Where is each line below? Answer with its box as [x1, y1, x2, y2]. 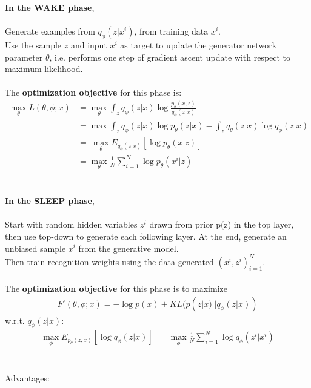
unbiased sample [5, 242, 66, 254]
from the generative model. [78, 242, 179, 254]
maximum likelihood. [5, 62, 83, 75]
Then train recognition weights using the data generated [5, 255, 214, 268]
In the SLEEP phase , [5, 194, 95, 207]
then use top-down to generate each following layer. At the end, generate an [5, 229, 287, 242]
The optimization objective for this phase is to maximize [5, 282, 227, 295]
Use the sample [5, 38, 62, 51]
